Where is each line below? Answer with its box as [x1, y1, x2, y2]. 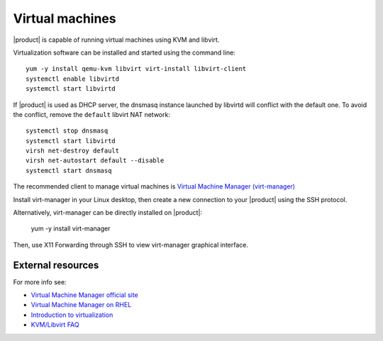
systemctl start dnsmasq [26, 167, 112, 174]
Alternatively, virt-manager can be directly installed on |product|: [13, 208, 202, 217]
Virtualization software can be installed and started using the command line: [13, 48, 235, 57]
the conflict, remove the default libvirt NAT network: [13, 110, 170, 118]
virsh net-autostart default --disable [26, 157, 165, 164]
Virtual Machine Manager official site [30, 291, 138, 299]
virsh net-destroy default [26, 147, 120, 155]
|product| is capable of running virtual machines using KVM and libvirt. [13, 35, 220, 44]
